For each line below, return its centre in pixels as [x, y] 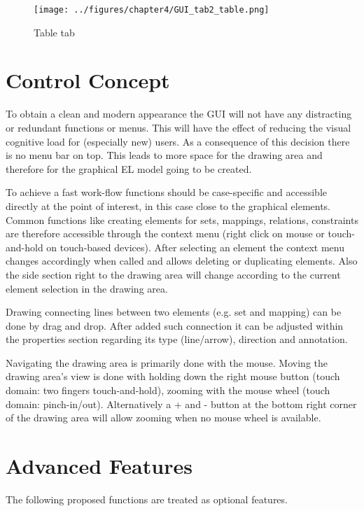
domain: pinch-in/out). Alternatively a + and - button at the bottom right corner [181, 404]
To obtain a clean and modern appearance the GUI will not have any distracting [179, 114]
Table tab [54, 32]
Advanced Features [99, 466]
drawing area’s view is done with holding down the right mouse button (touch [173, 376]
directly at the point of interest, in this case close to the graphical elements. [168, 205]
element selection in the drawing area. [87, 288]
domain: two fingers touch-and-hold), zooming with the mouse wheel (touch [168, 390]
